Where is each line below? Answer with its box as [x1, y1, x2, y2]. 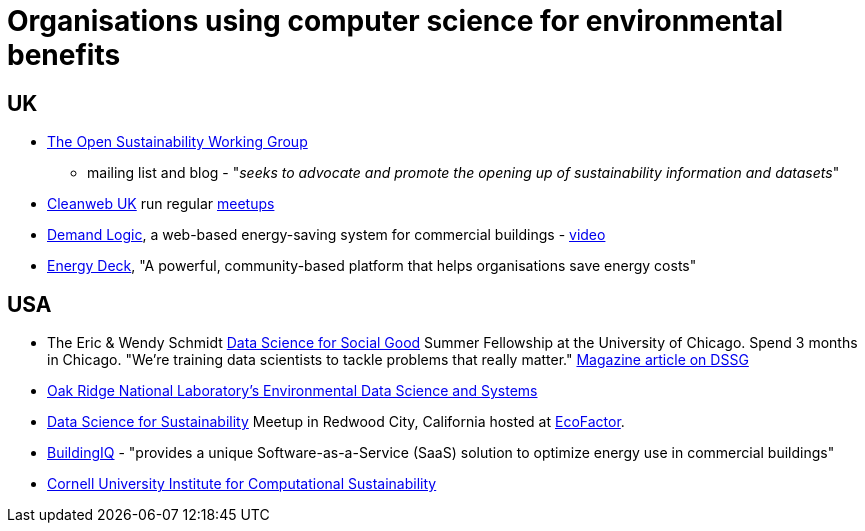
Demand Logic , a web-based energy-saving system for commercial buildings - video [47, 226, 606, 244]
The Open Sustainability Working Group [47, 133, 308, 151]
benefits [7, 38, 121, 72]
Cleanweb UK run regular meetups [47, 195, 275, 213]
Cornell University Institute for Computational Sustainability [47, 475, 437, 493]
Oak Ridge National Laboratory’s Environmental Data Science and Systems [47, 382, 538, 400]
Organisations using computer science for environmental [7, 4, 784, 38]
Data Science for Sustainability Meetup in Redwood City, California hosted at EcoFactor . [47, 413, 625, 431]
